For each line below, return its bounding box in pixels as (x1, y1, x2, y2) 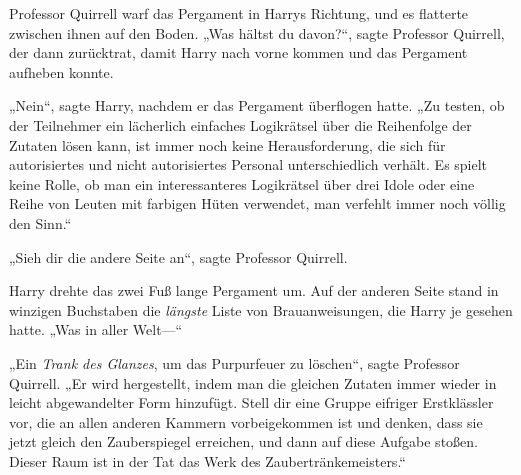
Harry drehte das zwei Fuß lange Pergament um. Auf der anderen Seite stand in (9, 280, 499, 301)
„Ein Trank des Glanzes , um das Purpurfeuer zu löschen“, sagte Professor (9, 352, 460, 373)
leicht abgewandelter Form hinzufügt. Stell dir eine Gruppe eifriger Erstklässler (9, 392, 494, 413)
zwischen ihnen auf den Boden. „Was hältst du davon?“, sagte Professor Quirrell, (9, 22, 505, 43)
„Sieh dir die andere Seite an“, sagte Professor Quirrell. (9, 246, 348, 267)
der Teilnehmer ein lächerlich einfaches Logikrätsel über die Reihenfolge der (9, 114, 472, 135)
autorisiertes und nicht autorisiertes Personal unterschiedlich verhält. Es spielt (9, 154, 488, 175)
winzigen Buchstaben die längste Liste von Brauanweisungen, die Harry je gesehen (9, 299, 513, 320)
